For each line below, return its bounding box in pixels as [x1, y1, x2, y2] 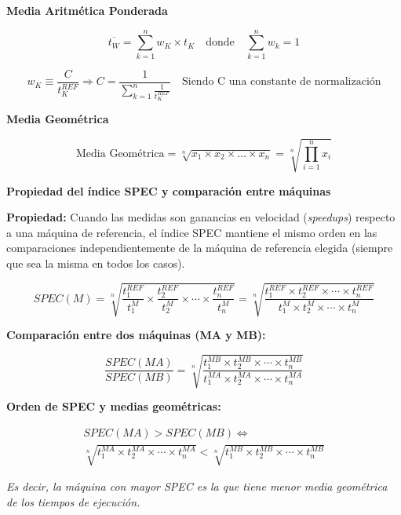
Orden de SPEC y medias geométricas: [6, 398, 221, 415]
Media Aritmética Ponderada [6, 2, 168, 18]
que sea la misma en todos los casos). [6, 254, 185, 271]
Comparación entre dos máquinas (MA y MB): [6, 327, 266, 343]
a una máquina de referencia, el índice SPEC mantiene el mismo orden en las [6, 224, 377, 240]
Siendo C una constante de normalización [181, 76, 381, 88]
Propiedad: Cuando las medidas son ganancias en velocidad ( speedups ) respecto [6, 209, 396, 225]
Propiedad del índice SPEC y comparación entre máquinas [6, 182, 331, 199]
